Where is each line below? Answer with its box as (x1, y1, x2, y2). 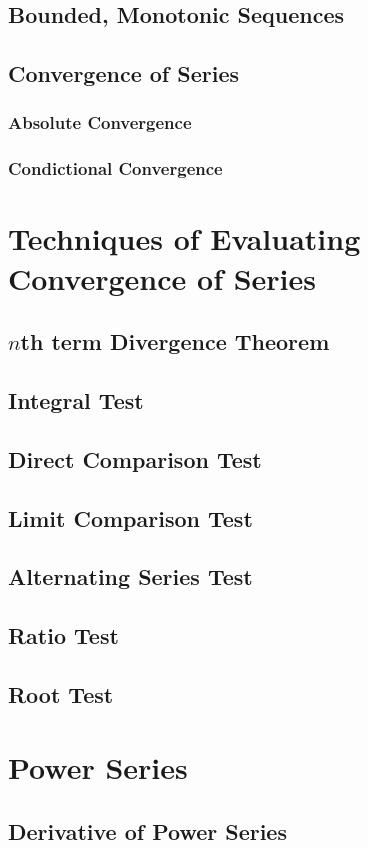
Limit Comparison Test (8, 502, 253, 533)
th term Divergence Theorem (20, 326, 330, 357)
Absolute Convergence (8, 110, 192, 135)
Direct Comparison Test (8, 443, 262, 474)
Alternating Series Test (8, 561, 253, 592)
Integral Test (8, 384, 144, 415)
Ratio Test (8, 620, 119, 651)
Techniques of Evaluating (8, 218, 361, 259)
